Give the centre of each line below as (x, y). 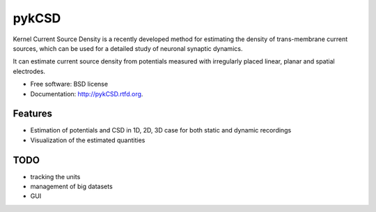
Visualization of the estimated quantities (88, 140)
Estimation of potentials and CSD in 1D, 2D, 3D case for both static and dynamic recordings (161, 130)
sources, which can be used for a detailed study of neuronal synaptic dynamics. (128, 48)
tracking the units (55, 176)
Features (32, 114)
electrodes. (29, 71)
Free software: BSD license (69, 84)
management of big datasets (71, 187)
